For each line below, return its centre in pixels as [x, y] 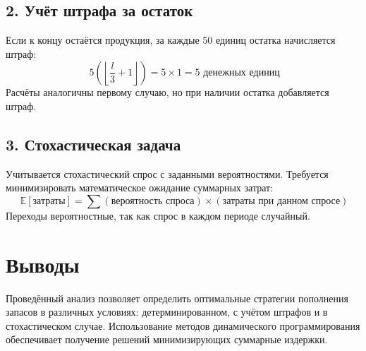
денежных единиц [242, 73]
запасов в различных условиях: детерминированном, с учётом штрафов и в [167, 312]
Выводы [43, 264]
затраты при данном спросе [281, 201]
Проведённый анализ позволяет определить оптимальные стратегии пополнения [177, 298]
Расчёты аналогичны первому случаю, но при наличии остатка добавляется [167, 92]
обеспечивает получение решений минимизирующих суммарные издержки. [167, 339]
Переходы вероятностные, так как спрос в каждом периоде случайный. [158, 215]
